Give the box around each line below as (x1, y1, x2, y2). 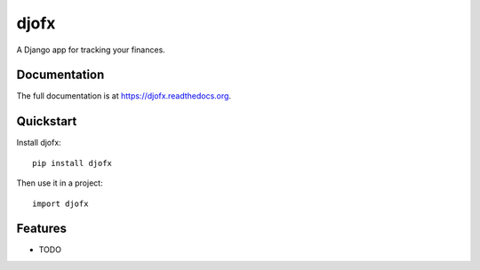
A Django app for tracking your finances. (16, 44, 166, 55)
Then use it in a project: (16, 178, 103, 188)
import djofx (32, 198, 89, 209)
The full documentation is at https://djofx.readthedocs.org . (16, 91, 231, 101)
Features (16, 221, 67, 236)
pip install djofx (32, 158, 113, 168)
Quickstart (16, 114, 77, 129)
